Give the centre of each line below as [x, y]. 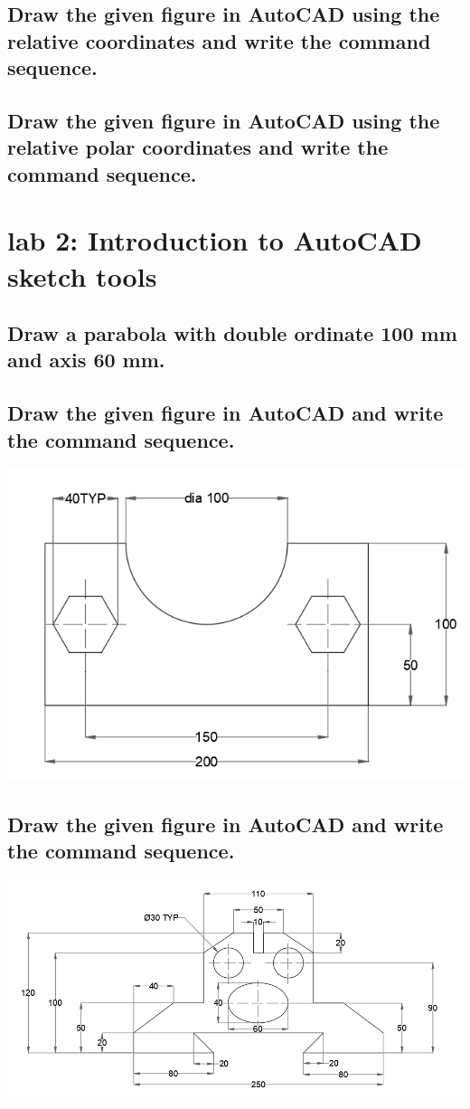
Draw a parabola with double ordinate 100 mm [232, 333]
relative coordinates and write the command [219, 40]
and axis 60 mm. [86, 360]
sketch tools [82, 275]
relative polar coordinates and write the [198, 147]
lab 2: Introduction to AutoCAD [215, 240]
